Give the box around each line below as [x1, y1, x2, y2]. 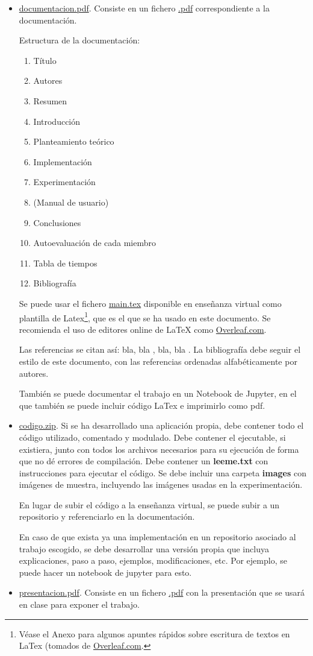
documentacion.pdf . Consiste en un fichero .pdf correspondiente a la [19, 2, 270, 14]
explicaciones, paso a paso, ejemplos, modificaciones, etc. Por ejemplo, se [19, 554, 287, 567]
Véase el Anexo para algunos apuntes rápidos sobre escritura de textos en [19, 627, 290, 640]
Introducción [33, 115, 81, 127]
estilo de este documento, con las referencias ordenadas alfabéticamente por [19, 355, 297, 367]
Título [33, 54, 57, 66]
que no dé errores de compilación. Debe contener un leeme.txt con [19, 455, 268, 467]
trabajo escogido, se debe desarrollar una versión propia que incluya [19, 542, 269, 555]
